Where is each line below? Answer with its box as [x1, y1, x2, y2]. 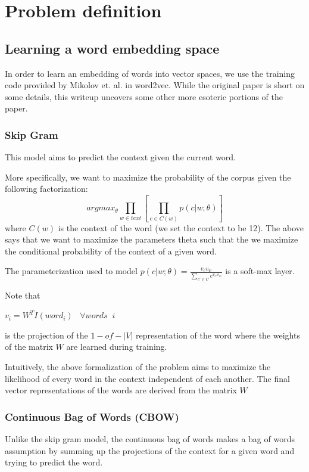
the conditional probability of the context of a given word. [5, 244, 217, 257]
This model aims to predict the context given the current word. [5, 151, 236, 163]
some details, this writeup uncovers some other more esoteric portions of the [5, 90, 283, 103]
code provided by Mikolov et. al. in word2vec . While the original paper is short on [5, 79, 305, 91]
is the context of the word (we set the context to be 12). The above [58, 221, 304, 234]
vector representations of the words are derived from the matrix [5, 384, 237, 396]
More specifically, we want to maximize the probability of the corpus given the [5, 170, 291, 183]
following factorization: [5, 182, 88, 195]
